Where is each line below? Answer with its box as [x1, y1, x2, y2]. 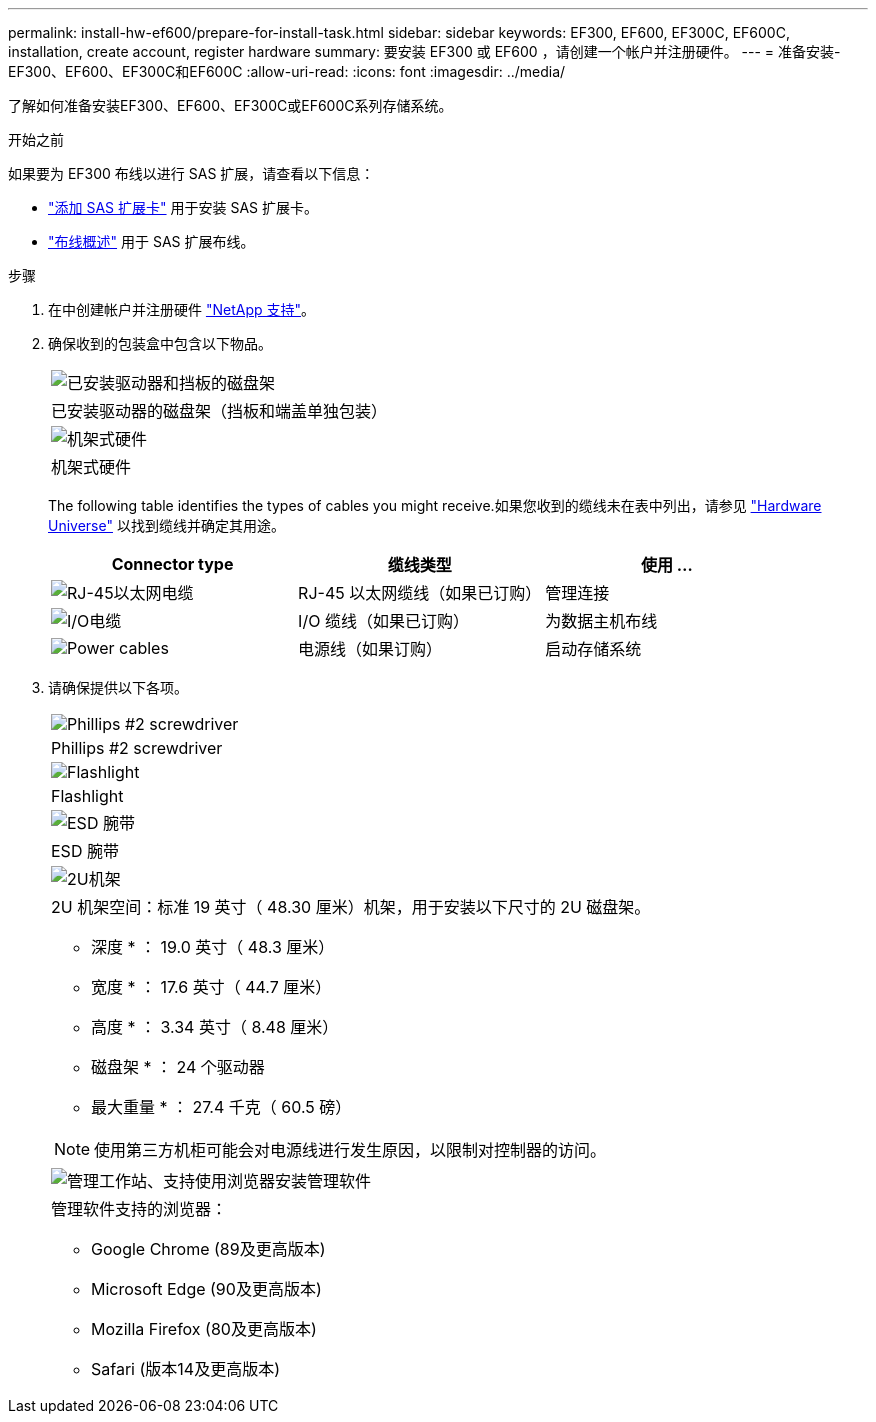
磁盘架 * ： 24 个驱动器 [91, 1057, 265, 1077]
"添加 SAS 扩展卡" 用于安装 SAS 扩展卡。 [48, 199, 318, 216]
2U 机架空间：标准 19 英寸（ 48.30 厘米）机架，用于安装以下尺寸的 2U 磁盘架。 [51, 897, 651, 917]
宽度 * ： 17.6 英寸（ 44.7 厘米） [91, 977, 332, 997]
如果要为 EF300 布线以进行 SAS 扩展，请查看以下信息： [8, 165, 375, 182]
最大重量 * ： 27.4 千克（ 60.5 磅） [91, 1097, 352, 1117]
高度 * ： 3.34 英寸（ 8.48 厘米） [91, 1017, 339, 1037]
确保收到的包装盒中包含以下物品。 [48, 335, 272, 352]
